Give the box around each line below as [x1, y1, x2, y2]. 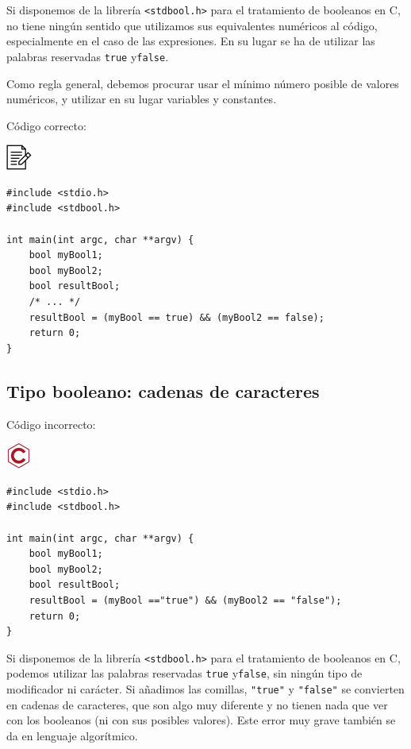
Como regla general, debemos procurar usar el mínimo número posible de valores [6, 75, 399, 91]
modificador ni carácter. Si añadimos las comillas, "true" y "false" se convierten [6, 681, 405, 697]
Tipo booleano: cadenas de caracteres [6, 378, 320, 403]
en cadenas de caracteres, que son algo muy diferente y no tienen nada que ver [6, 696, 388, 712]
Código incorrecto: [6, 415, 96, 432]
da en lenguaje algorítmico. [6, 727, 138, 743]
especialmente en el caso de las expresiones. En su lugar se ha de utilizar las [6, 33, 375, 49]
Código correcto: [6, 117, 86, 133]
